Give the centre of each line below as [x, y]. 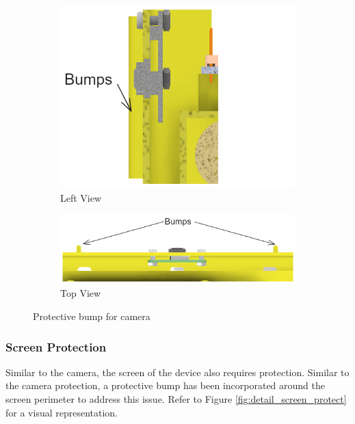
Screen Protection [56, 346]
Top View [81, 293]
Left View [81, 197]
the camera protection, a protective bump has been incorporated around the [165, 385]
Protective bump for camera [92, 316]
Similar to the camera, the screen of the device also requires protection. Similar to [177, 372]
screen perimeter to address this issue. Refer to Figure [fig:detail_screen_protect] [176, 399]
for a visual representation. [62, 412]
